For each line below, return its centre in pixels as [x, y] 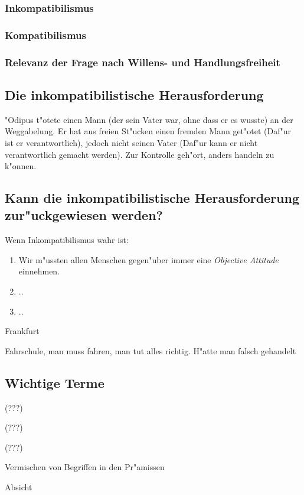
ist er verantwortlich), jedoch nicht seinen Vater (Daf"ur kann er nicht [131, 142]
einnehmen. [39, 271]
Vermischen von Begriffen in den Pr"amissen [85, 467]
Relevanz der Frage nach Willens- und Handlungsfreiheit [143, 62]
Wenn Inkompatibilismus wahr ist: [67, 240]
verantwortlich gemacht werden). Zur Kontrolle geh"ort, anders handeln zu [140, 154]
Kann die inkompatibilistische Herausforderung [152, 198]
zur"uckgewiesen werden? [84, 215]
